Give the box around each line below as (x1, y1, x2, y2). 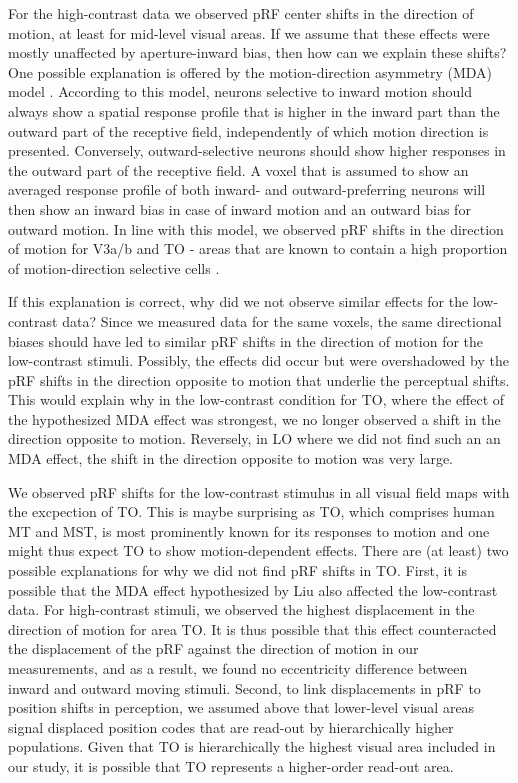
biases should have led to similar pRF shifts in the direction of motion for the (8, 330, 484, 351)
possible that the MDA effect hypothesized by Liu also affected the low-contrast (8, 579, 498, 600)
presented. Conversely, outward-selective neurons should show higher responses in (8, 140, 506, 161)
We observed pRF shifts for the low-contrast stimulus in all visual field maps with (8, 481, 510, 502)
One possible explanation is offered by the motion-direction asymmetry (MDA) (8, 61, 493, 82)
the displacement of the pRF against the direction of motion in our (8, 638, 419, 659)
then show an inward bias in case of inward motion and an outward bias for (8, 198, 471, 219)
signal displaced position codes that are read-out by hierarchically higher (8, 716, 454, 737)
